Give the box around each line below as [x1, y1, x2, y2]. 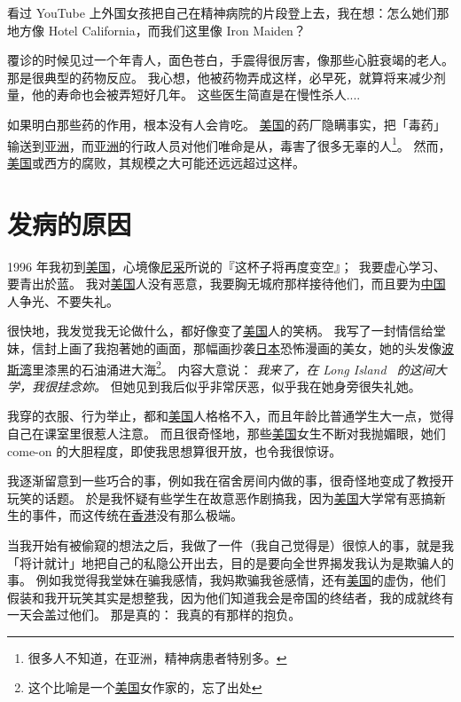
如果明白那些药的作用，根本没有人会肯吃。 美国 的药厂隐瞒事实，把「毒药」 [7, 114, 446, 133]
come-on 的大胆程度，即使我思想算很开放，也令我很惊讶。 [7, 441, 342, 460]
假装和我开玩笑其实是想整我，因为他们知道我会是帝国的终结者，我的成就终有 [7, 588, 454, 606]
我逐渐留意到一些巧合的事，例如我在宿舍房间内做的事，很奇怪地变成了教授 [7, 471, 441, 490]
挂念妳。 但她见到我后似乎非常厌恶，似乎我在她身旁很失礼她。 [56, 376, 421, 395]
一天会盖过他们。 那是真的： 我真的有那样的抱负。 [7, 605, 301, 624]
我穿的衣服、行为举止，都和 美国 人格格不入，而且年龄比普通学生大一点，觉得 [7, 406, 454, 425]
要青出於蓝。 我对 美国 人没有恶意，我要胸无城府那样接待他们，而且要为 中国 [7, 274, 446, 293]
